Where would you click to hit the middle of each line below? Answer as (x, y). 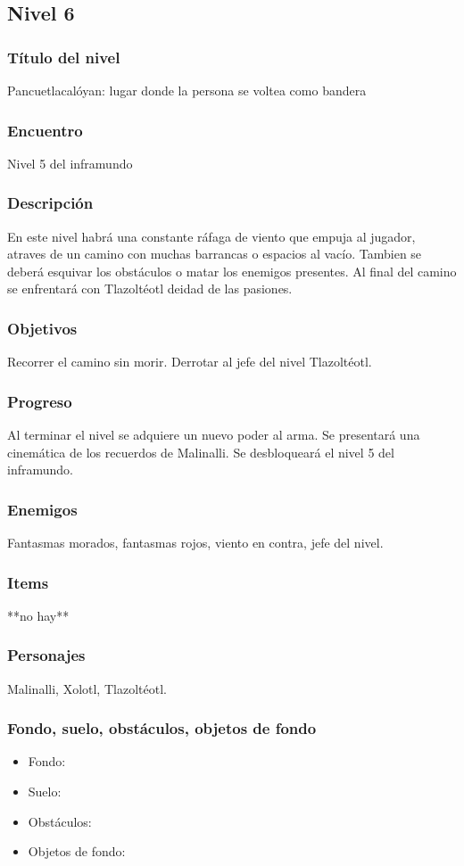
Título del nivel (64, 57)
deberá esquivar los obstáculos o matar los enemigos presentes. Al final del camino (232, 271)
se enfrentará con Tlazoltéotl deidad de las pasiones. (150, 289)
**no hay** (38, 615)
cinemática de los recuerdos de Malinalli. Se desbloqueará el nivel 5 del (201, 452)
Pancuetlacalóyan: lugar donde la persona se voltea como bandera (187, 90)
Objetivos (42, 328)
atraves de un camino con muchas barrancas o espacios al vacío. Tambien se (215, 254)
